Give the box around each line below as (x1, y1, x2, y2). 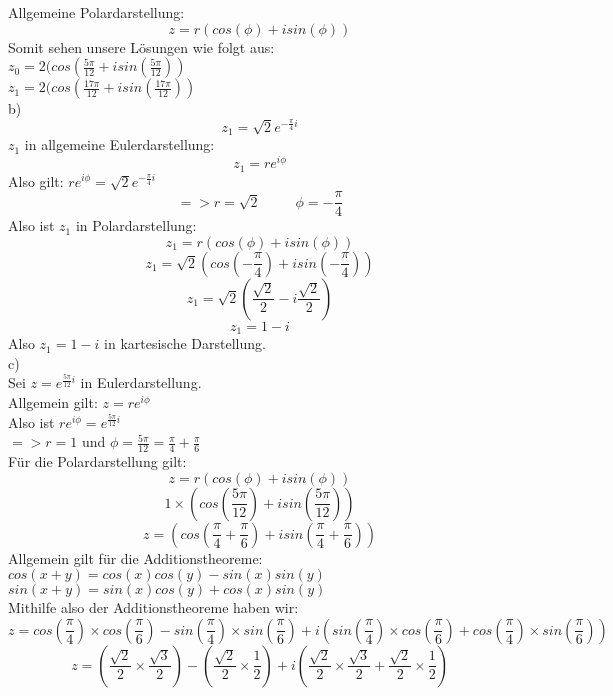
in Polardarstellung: (75, 215, 197, 236)
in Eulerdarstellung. (80, 372, 202, 393)
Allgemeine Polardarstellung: (8, 2, 185, 22)
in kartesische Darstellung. (104, 333, 266, 354)
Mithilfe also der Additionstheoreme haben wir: (8, 597, 299, 618)
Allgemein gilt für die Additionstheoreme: (8, 547, 263, 568)
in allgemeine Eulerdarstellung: (24, 134, 215, 155)
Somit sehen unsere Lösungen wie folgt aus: (8, 36, 275, 57)
